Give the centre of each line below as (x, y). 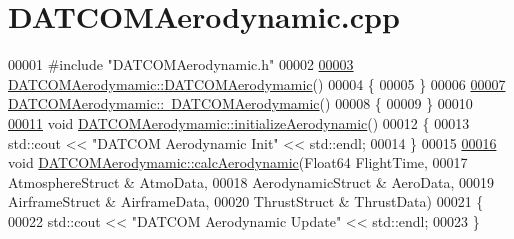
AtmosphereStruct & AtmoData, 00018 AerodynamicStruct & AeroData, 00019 (251, 181)
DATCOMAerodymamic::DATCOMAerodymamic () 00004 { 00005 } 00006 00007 (257, 83)
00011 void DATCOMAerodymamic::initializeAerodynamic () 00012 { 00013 (239, 122)
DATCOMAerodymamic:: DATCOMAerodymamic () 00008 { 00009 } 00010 (240, 103)
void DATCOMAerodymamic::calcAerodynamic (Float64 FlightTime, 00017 (238, 162)
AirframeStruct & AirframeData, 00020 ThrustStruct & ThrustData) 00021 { (246, 201)
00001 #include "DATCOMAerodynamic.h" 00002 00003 (181, 64)
